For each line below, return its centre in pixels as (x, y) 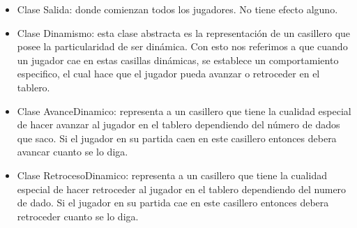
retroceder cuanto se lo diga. (78, 216)
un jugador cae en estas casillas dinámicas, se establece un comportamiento (178, 60)
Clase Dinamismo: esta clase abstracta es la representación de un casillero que (184, 32)
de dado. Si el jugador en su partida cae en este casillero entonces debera (173, 203)
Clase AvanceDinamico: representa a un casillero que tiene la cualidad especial (184, 111)
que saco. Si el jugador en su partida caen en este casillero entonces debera (177, 138)
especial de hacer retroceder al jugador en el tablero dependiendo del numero (182, 189)
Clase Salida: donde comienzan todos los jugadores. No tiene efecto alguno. (177, 9)
